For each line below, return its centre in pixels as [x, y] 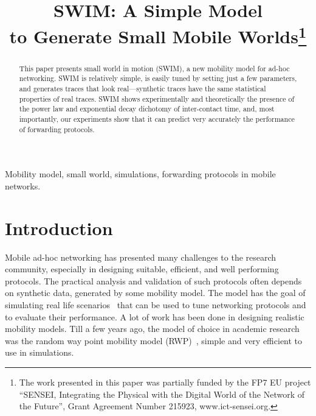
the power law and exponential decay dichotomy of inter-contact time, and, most [147, 109]
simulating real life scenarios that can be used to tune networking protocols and [156, 304]
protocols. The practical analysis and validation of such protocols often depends [153, 280]
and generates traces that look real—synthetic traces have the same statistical [143, 88]
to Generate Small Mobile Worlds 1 [158, 35]
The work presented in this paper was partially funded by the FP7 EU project [165, 382]
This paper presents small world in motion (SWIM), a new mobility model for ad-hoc [154, 68]
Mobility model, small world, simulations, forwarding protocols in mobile [140, 174]
